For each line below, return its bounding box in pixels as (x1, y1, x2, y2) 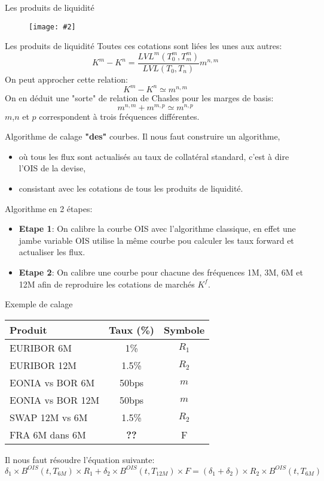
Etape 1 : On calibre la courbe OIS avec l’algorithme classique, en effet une (19, 222, 296, 235)
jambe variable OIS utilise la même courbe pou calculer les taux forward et (19, 234, 294, 246)
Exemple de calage (5, 298, 73, 310)
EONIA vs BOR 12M (10, 392, 100, 407)
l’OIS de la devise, (19, 162, 86, 174)
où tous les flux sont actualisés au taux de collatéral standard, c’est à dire (19, 150, 289, 162)
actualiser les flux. (19, 246, 85, 258)
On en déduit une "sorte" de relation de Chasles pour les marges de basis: (5, 91, 274, 104)
